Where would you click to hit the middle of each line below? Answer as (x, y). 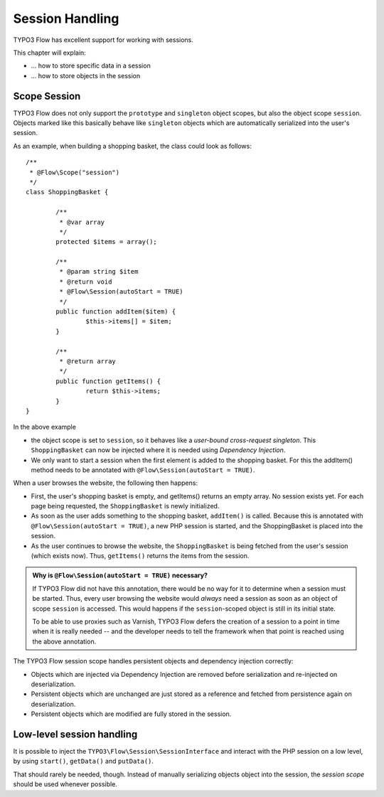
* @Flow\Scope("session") (75, 172)
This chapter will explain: (50, 53)
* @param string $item (99, 272)
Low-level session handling (75, 734)
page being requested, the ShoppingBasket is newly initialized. (125, 506)
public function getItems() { (108, 381)
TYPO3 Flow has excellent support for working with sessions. (103, 40)
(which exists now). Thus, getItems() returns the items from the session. (140, 556)
